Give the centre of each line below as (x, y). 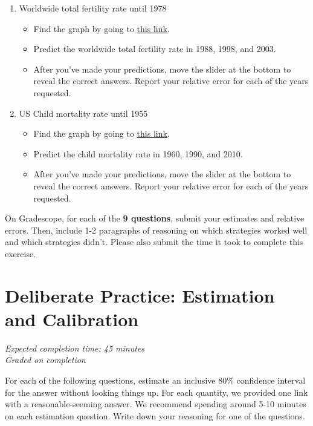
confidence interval (271, 380)
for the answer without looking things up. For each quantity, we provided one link (156, 392)
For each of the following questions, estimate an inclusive (110, 380)
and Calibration (72, 319)
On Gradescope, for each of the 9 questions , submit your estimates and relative (155, 218)
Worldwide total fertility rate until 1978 (93, 8)
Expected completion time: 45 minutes (75, 348)
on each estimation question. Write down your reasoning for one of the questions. (155, 415)
